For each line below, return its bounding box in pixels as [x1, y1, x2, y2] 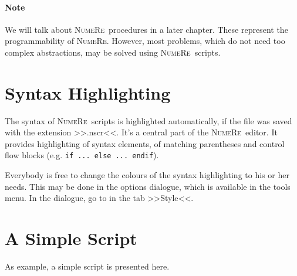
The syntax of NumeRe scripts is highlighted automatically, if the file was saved [5, 114, 292, 127]
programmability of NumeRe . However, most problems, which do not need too [5, 35, 285, 47]
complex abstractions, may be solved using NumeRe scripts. [5, 46, 221, 58]
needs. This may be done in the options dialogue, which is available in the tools [5, 180, 291, 192]
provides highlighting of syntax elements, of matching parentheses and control [5, 137, 285, 149]
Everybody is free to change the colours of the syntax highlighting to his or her [5, 169, 289, 181]
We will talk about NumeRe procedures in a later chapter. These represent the [5, 23, 288, 35]
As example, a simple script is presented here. [5, 260, 170, 272]
